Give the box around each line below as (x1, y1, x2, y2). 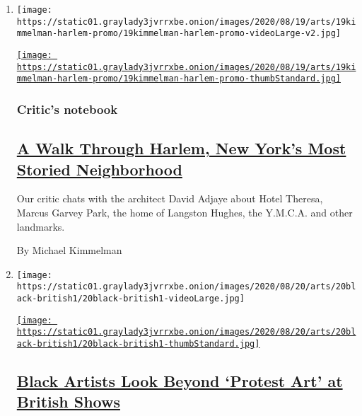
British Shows (16, 391, 120, 412)
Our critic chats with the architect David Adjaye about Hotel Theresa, (16, 191, 323, 206)
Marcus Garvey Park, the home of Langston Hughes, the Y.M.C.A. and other (16, 204, 353, 219)
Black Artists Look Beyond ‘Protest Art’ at (16, 370, 343, 392)
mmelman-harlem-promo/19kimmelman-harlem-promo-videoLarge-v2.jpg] (16, 28, 341, 39)
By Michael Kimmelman (16, 243, 122, 258)
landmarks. (16, 219, 65, 233)
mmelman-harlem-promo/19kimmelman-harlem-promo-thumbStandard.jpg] (16, 74, 341, 84)
